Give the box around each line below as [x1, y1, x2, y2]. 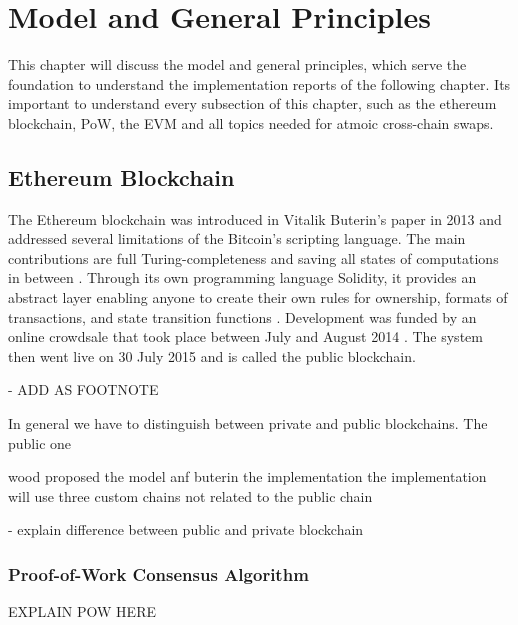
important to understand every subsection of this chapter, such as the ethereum [8, 93, 497, 114]
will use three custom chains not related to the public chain [8, 485, 373, 506]
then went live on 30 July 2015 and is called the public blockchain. [8, 345, 416, 366]
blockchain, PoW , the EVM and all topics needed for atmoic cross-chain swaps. [8, 112, 494, 133]
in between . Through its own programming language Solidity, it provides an [8, 267, 477, 288]
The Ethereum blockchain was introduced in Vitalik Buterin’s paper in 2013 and [8, 208, 502, 229]
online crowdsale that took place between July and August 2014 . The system [8, 326, 483, 347]
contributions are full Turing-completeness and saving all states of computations [8, 247, 499, 268]
